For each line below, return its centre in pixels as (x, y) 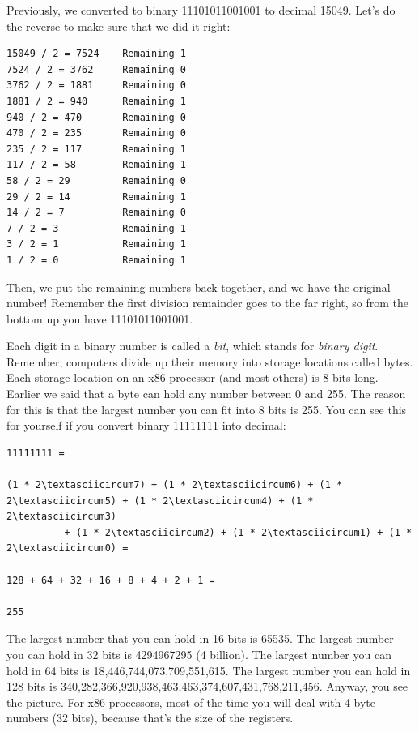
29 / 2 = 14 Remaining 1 (96, 197)
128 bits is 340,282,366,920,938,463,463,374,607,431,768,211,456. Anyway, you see (207, 686)
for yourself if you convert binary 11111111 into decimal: (146, 425)
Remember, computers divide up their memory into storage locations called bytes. (210, 361)
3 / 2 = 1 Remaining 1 (96, 244)
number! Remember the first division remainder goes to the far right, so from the (208, 303)
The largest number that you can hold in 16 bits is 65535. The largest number (200, 638)
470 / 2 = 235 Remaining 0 (96, 133)
